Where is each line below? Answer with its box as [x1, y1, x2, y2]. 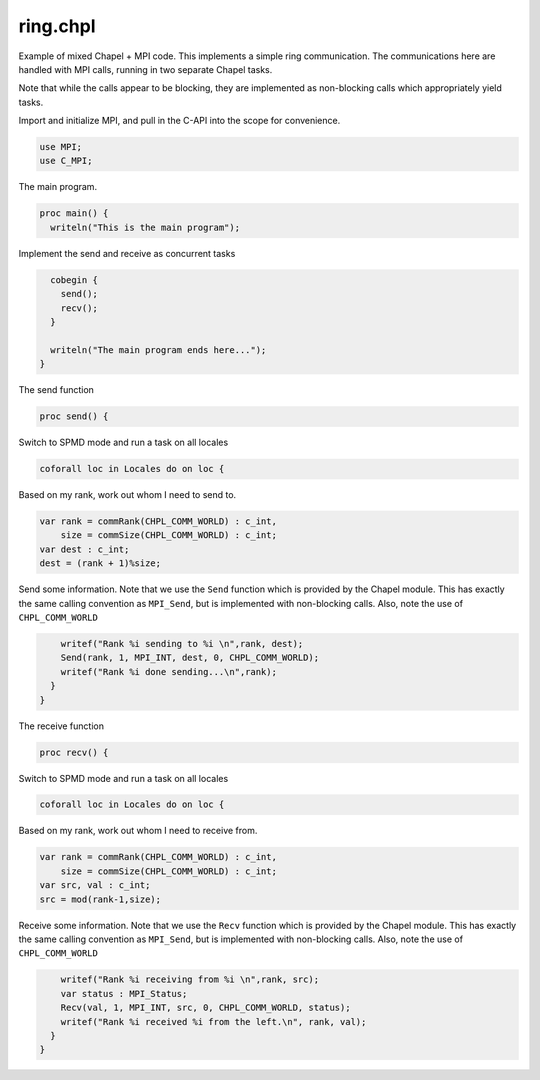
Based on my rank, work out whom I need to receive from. [18, 825, 258, 837]
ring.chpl [18, 15, 96, 37]
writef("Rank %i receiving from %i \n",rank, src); [60, 974, 320, 985]
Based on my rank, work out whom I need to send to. [18, 489, 237, 501]
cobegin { [50, 274, 99, 285]
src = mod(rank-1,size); [39, 893, 162, 905]
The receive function [18, 720, 105, 732]
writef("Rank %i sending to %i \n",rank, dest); [60, 638, 304, 649]
